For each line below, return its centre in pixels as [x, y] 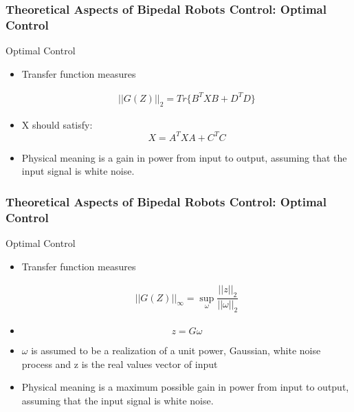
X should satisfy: [57, 124]
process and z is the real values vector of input [120, 364]
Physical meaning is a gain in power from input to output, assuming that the [184, 157]
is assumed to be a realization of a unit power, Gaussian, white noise [176, 350]
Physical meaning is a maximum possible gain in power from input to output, [185, 387]
